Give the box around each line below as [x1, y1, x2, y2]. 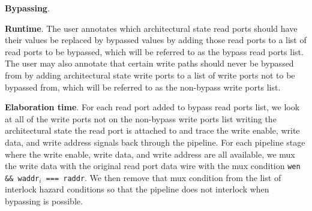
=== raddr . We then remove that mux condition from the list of [46, 171, 281, 183]
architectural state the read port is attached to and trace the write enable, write [5, 124, 300, 137]
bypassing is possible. [5, 195, 83, 207]
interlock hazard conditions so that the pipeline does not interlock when [5, 183, 269, 195]
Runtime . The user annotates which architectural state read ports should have [5, 22, 298, 34]
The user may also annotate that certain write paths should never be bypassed [5, 57, 294, 70]
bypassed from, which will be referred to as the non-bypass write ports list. [5, 80, 281, 93]
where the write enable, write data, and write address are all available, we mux [5, 147, 295, 160]
